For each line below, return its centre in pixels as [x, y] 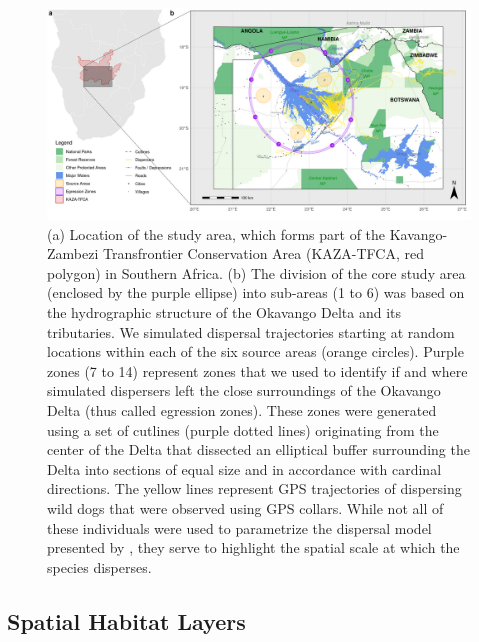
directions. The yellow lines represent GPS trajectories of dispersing [254, 488]
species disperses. [99, 566]
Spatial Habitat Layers [126, 620]
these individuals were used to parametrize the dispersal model [239, 527]
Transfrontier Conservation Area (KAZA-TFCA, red [263, 253]
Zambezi [73, 253]
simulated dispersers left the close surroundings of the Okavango [244, 390]
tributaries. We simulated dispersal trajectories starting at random [251, 331]
